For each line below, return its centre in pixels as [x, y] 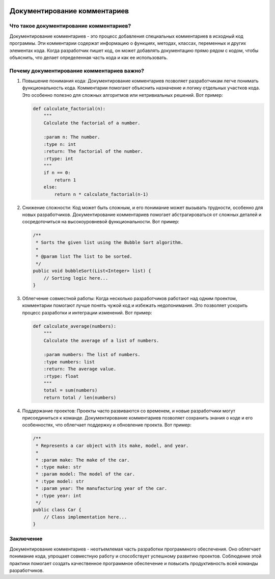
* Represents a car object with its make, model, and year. [112, 445]
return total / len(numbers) [80, 397]
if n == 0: [57, 173]
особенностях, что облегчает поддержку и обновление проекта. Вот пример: [107, 425]
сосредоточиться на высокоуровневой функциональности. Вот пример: [101, 222]
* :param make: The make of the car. [83, 460]
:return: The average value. [80, 369]
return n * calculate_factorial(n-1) [101, 194]
